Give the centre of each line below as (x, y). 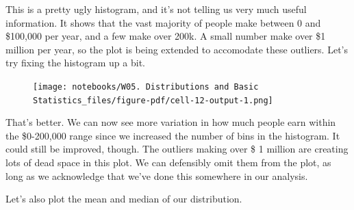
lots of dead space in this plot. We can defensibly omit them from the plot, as (168, 162)
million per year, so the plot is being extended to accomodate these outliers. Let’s (177, 49)
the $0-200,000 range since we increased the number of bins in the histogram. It (173, 135)
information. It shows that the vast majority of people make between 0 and (163, 22)
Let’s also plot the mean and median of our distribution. (124, 199)
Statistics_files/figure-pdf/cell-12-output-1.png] (153, 100)
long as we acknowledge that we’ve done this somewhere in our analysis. (157, 175)
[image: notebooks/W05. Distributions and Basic (146, 87)
